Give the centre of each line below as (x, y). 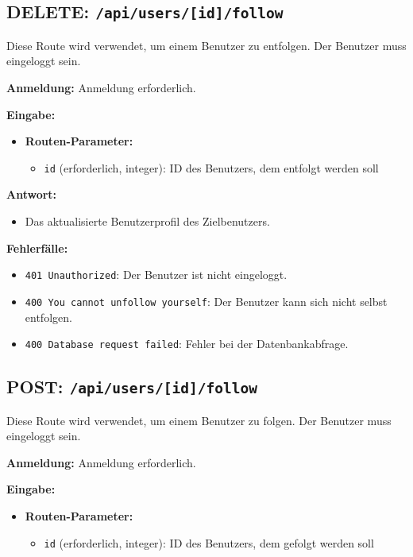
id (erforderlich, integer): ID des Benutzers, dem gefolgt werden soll (209, 542)
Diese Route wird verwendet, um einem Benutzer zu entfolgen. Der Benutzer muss (206, 45)
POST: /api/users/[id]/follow (132, 387)
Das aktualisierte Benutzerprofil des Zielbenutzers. (147, 221)
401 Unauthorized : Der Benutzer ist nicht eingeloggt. (156, 275)
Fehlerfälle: (37, 248)
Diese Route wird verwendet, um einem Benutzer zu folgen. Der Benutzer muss (199, 420)
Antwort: (32, 194)
